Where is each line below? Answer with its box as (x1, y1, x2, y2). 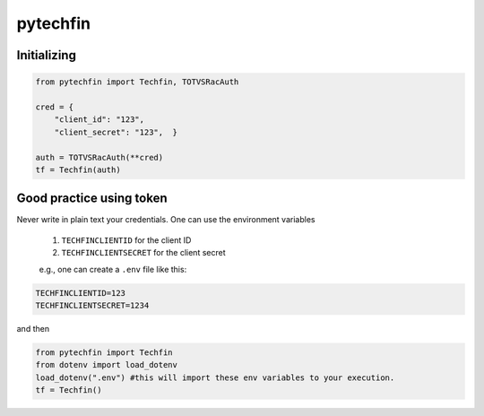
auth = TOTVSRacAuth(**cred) (35, 152, 164, 162)
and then (16, 323, 49, 334)
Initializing (16, 48, 76, 63)
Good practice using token (16, 191, 168, 206)
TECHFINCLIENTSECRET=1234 (35, 300, 150, 310)
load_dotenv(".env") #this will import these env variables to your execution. (35, 372, 395, 383)
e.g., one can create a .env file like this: (39, 264, 187, 274)
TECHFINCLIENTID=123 (35, 288, 125, 298)
